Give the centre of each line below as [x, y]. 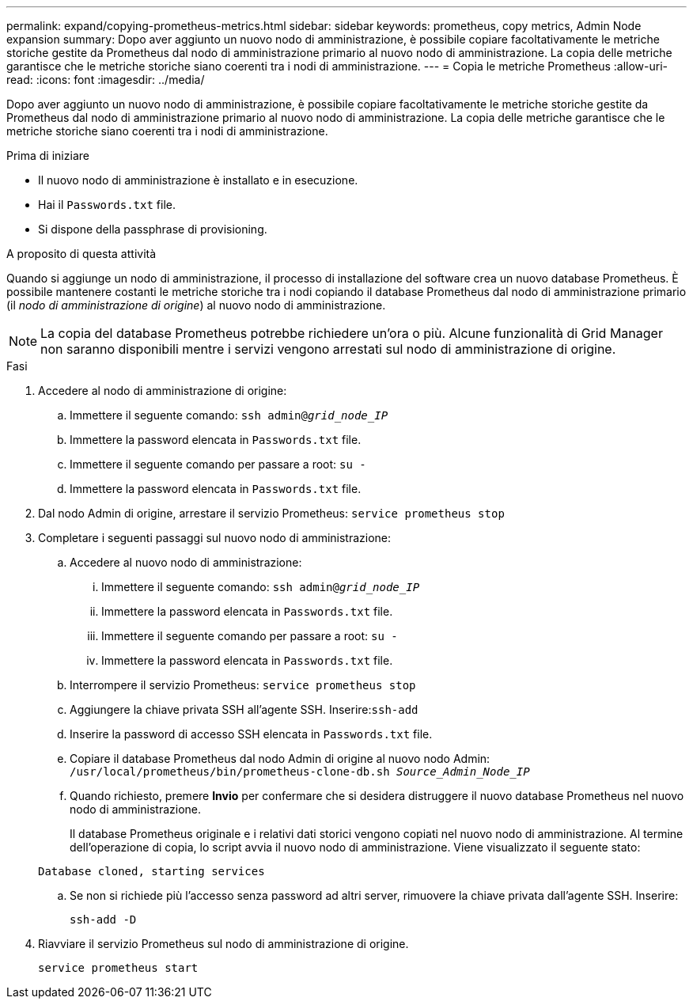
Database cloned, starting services [151, 871]
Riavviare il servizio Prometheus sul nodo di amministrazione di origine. [223, 944]
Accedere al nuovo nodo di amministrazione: [186, 562]
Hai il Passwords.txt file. [107, 205]
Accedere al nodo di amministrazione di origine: [163, 391]
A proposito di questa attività [81, 254]
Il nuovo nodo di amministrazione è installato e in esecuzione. [198, 180]
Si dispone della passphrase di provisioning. [153, 229]
